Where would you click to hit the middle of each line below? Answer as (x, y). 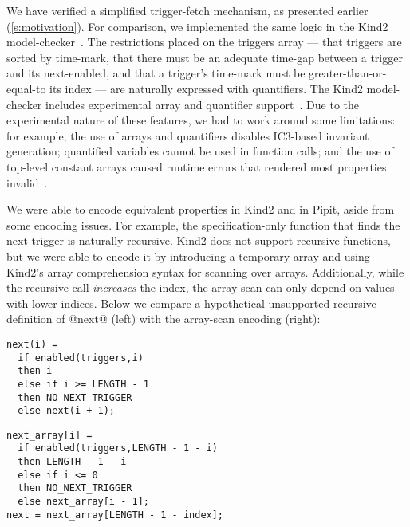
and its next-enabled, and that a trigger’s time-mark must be (156, 73)
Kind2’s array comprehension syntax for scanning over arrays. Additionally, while (205, 271)
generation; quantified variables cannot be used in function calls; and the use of (200, 151)
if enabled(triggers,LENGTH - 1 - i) (118, 448)
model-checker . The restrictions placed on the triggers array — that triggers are (204, 42)
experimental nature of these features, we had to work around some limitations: (201, 120)
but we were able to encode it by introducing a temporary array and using (188, 256)
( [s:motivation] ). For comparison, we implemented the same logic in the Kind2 (197, 26)
